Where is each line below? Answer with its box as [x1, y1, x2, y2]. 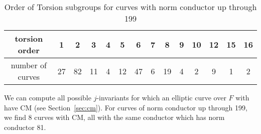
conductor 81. [4, 121, 46, 132]
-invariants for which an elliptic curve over [96, 92, 226, 102]
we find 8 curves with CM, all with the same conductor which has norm [4, 112, 225, 122]
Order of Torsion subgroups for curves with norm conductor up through [4, 1, 257, 13]
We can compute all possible [4, 92, 91, 102]
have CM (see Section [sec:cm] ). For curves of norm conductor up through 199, [4, 102, 247, 112]
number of [11, 59, 47, 71]
